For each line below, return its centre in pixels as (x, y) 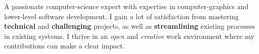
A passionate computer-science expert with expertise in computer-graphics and (126, 6)
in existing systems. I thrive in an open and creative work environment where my (129, 36)
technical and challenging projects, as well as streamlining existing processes (130, 26)
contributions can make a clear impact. (64, 46)
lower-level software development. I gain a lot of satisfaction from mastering (121, 16)
